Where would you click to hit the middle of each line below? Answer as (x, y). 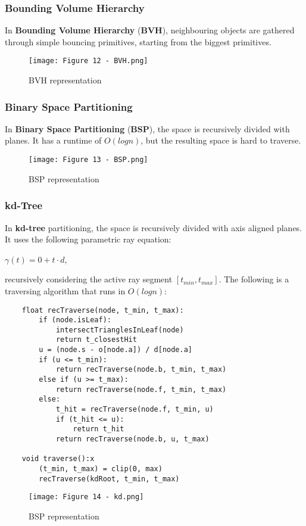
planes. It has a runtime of (53, 140)
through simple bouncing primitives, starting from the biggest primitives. (138, 41)
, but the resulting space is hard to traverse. (221, 140)
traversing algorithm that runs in (65, 290)
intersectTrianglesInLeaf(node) (120, 330)
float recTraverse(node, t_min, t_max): (103, 310)
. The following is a (254, 279)
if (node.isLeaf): (75, 320)
